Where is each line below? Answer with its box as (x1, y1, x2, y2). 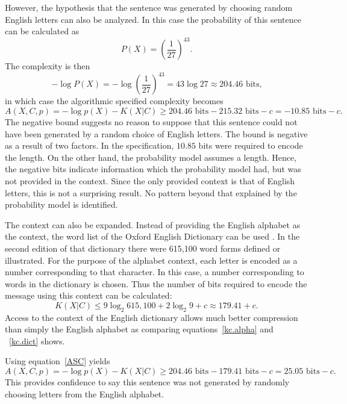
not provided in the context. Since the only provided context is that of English (5, 174, 295, 187)
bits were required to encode (198, 139, 303, 152)
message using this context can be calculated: (5, 289, 172, 302)
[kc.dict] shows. (9, 334, 65, 347)
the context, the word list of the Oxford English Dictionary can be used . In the (5, 230, 300, 243)
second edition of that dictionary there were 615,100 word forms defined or (5, 241, 281, 254)
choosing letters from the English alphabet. (5, 387, 164, 400)
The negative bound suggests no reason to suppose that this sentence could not (5, 115, 298, 128)
